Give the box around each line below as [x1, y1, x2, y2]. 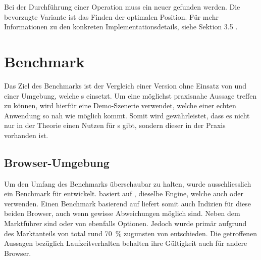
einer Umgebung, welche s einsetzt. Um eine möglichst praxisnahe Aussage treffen [4, 90, 257, 101]
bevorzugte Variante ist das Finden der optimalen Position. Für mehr [4, 11, 219, 22]
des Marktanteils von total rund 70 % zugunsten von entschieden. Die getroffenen [4, 228, 257, 238]
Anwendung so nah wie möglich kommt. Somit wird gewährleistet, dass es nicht [4, 110, 250, 120]
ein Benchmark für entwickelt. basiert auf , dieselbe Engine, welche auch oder [4, 188, 243, 199]
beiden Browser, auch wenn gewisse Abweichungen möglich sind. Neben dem [4, 208, 240, 219]
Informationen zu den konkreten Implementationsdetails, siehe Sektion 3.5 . [4, 21, 238, 32]
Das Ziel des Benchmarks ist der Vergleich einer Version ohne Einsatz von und [4, 80, 246, 91]
